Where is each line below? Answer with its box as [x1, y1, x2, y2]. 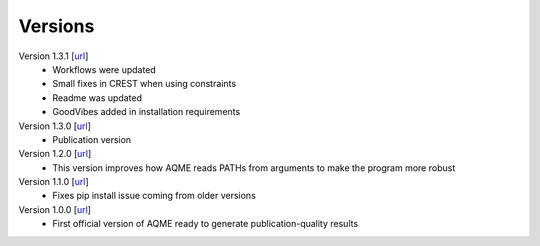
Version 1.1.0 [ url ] [18, 176, 89, 188]
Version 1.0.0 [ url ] [18, 203, 92, 215]
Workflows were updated [52, 63, 157, 75]
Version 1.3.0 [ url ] [18, 120, 92, 132]
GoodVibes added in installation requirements [52, 106, 241, 118]
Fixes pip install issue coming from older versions [52, 190, 257, 202]
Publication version [52, 133, 132, 145]
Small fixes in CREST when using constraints [52, 78, 237, 90]
